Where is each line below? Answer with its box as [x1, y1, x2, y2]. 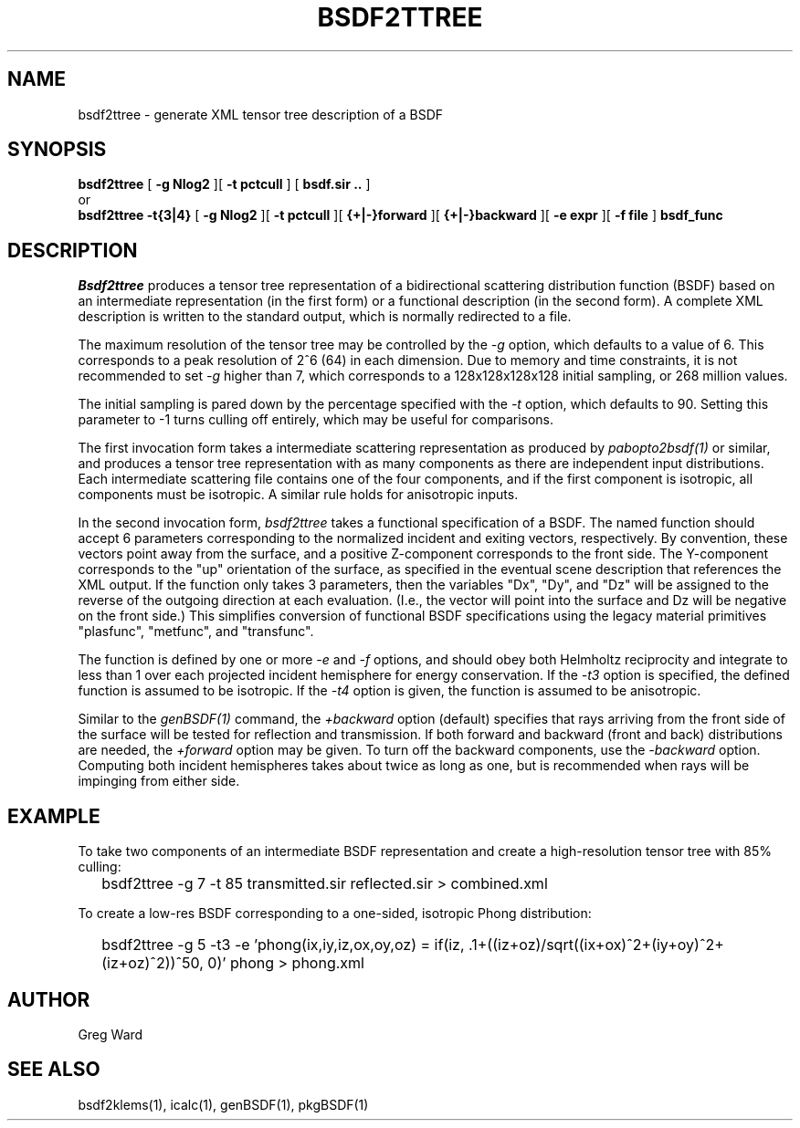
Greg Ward [78, 1026, 143, 1042]
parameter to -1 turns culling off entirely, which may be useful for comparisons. [78, 412, 554, 428]
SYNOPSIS [7, 138, 107, 162]
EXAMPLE [7, 804, 100, 828]
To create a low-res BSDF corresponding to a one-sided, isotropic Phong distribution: [78, 905, 592, 922]
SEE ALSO [7, 1058, 100, 1081]
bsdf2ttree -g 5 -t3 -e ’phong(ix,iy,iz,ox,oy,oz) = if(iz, [101, 935, 465, 955]
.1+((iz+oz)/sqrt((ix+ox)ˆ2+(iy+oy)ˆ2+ [468, 935, 724, 955]
